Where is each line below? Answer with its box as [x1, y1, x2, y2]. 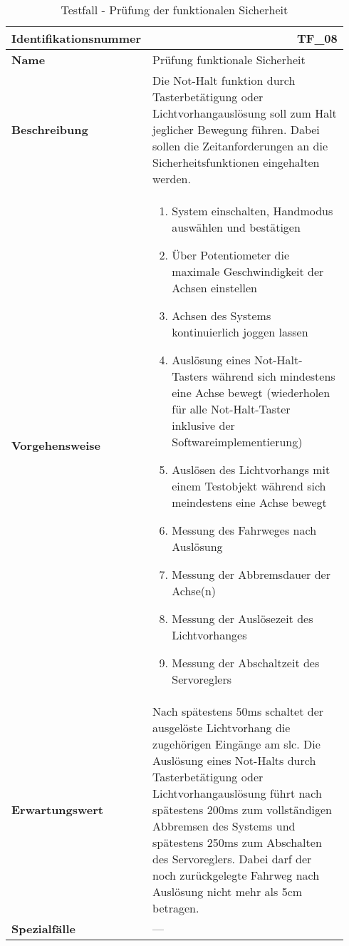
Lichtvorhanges [172, 627, 247, 643]
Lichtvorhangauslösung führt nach [152, 785, 322, 801]
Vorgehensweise [11, 436, 100, 453]
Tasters [172, 368, 208, 384]
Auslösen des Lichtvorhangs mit [172, 461, 330, 478]
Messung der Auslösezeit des [172, 610, 313, 627]
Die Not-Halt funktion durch [152, 72, 296, 88]
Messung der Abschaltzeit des [172, 654, 320, 671]
